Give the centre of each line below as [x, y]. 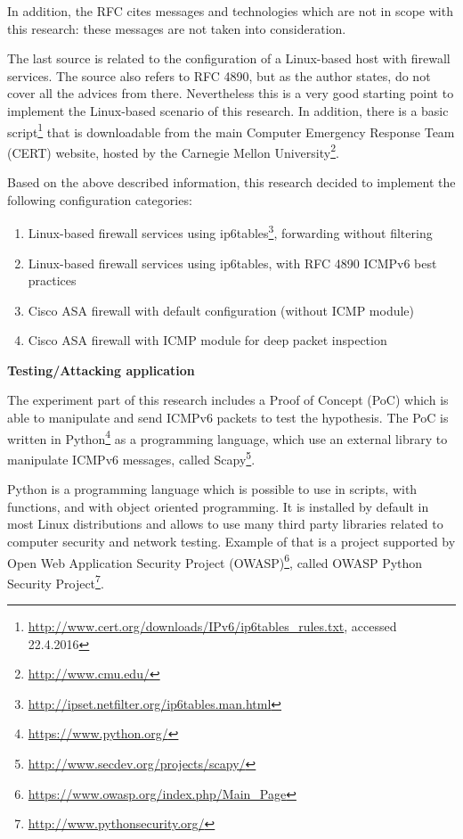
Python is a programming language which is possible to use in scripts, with [212, 489]
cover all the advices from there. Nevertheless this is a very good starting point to [231, 93]
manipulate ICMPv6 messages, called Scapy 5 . [131, 457]
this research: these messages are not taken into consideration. [177, 28]
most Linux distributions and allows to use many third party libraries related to [225, 524]
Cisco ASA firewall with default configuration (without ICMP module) [221, 310]
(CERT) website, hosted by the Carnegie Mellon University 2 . [173, 151]
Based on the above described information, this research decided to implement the [231, 182]
